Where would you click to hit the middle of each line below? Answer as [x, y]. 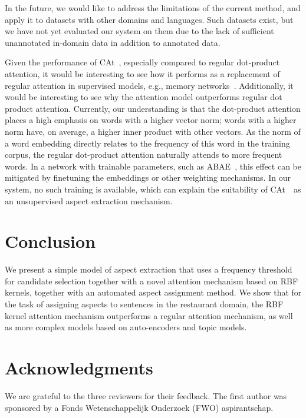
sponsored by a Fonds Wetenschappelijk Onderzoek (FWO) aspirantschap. [139, 407]
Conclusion [50, 241]
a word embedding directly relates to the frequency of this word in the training [147, 143]
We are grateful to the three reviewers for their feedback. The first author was [146, 395]
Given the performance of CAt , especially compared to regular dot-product [142, 62]
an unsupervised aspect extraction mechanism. [89, 200]
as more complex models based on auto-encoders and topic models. [126, 327]
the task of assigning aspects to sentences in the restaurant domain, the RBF [144, 304]
